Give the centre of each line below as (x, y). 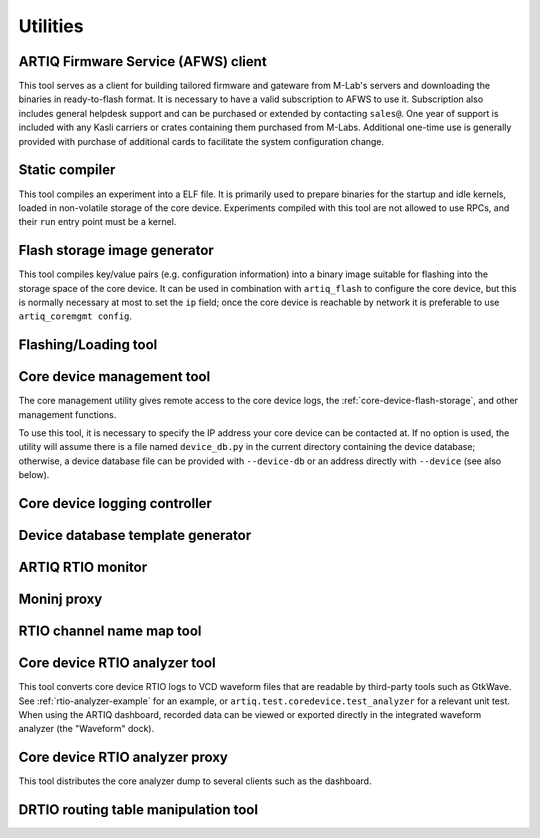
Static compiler (67, 170)
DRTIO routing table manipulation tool (138, 810)
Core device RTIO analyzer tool (117, 663)
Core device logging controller (115, 503)
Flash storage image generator (116, 250)
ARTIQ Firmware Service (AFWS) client (142, 61)
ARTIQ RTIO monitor (83, 567)
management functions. (67, 414)
